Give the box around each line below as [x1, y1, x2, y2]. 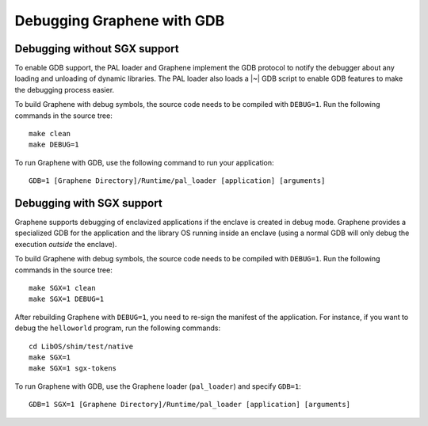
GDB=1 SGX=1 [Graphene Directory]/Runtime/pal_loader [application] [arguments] [29, 400, 351, 409]
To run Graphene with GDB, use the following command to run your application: [14, 158, 274, 167]
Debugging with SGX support [14, 196, 162, 210]
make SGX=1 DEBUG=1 [29, 295, 105, 304]
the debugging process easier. [14, 85, 115, 94]
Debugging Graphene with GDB [14, 12, 225, 29]
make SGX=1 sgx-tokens [29, 364, 117, 373]
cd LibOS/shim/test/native [29, 341, 134, 351]
